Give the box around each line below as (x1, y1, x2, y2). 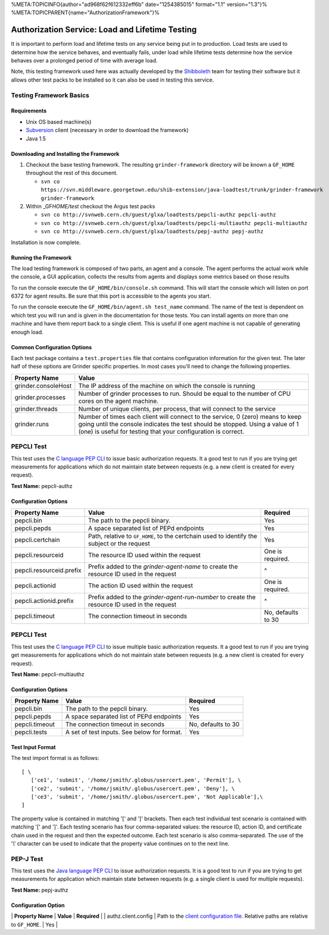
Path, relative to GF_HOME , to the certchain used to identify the (88, 532, 258, 540)
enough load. (11, 328, 44, 336)
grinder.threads (14, 405, 58, 413)
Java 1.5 (26, 135, 46, 142)
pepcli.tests (14, 728, 48, 736)
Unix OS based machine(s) (26, 118, 92, 125)
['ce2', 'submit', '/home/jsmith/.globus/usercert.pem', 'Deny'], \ (30, 785, 235, 792)
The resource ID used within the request (88, 551, 201, 559)
